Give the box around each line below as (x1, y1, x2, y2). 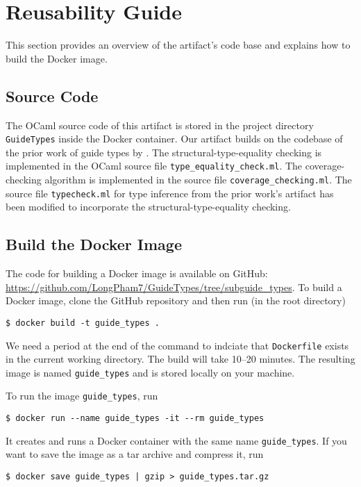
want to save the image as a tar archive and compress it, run (6, 447, 264, 461)
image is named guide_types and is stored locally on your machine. (6, 365, 295, 379)
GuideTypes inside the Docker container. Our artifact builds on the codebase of (6, 131, 343, 146)
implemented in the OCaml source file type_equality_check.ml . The (6, 158, 303, 173)
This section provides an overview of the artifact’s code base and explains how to (6, 38, 351, 52)
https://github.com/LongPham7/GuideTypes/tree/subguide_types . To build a (6, 279, 342, 294)
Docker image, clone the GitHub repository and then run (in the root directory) (6, 293, 346, 308)
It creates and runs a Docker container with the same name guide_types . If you (6, 433, 347, 447)
